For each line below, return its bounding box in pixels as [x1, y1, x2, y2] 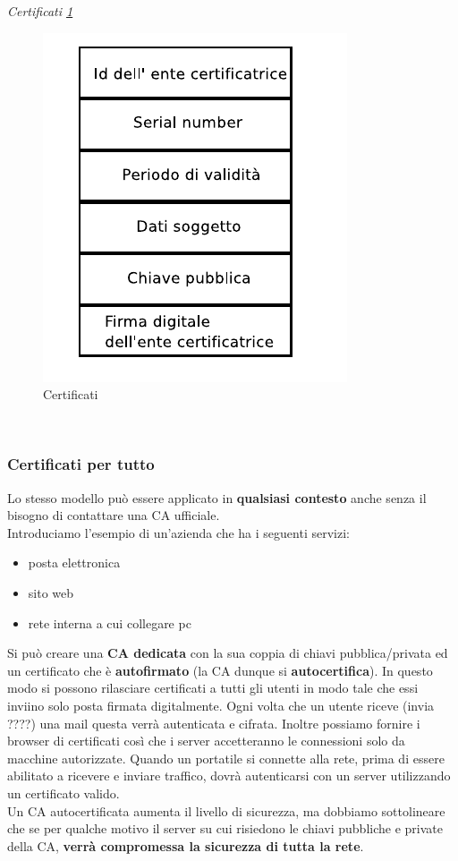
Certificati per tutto [7, 453, 155, 475]
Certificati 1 [7, 2, 73, 20]
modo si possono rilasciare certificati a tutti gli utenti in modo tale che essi [7, 678, 419, 697]
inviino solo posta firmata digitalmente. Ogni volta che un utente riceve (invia [7, 695, 435, 714]
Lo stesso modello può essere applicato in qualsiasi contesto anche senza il [7, 488, 427, 507]
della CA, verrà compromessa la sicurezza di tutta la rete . [7, 836, 364, 855]
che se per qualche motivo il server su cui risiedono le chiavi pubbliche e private [7, 819, 443, 838]
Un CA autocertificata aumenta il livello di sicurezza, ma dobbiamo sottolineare [7, 801, 445, 820]
